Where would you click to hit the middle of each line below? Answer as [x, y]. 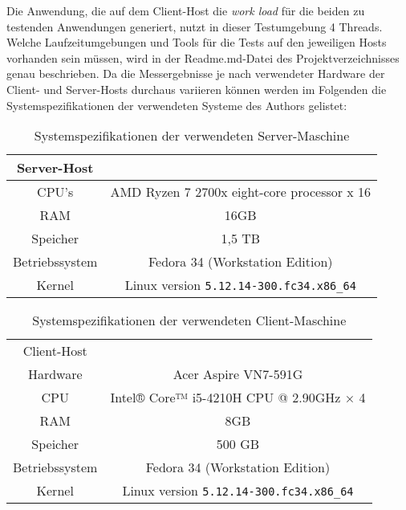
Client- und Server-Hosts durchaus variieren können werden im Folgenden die [197, 89]
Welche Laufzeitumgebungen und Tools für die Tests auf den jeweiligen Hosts [197, 42]
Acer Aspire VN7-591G [238, 374]
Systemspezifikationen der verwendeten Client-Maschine [189, 320]
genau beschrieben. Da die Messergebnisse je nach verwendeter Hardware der [196, 73]
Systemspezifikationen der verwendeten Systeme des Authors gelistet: [177, 105]
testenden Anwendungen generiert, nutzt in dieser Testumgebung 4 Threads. [195, 26]
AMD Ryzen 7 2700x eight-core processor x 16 [241, 192]
